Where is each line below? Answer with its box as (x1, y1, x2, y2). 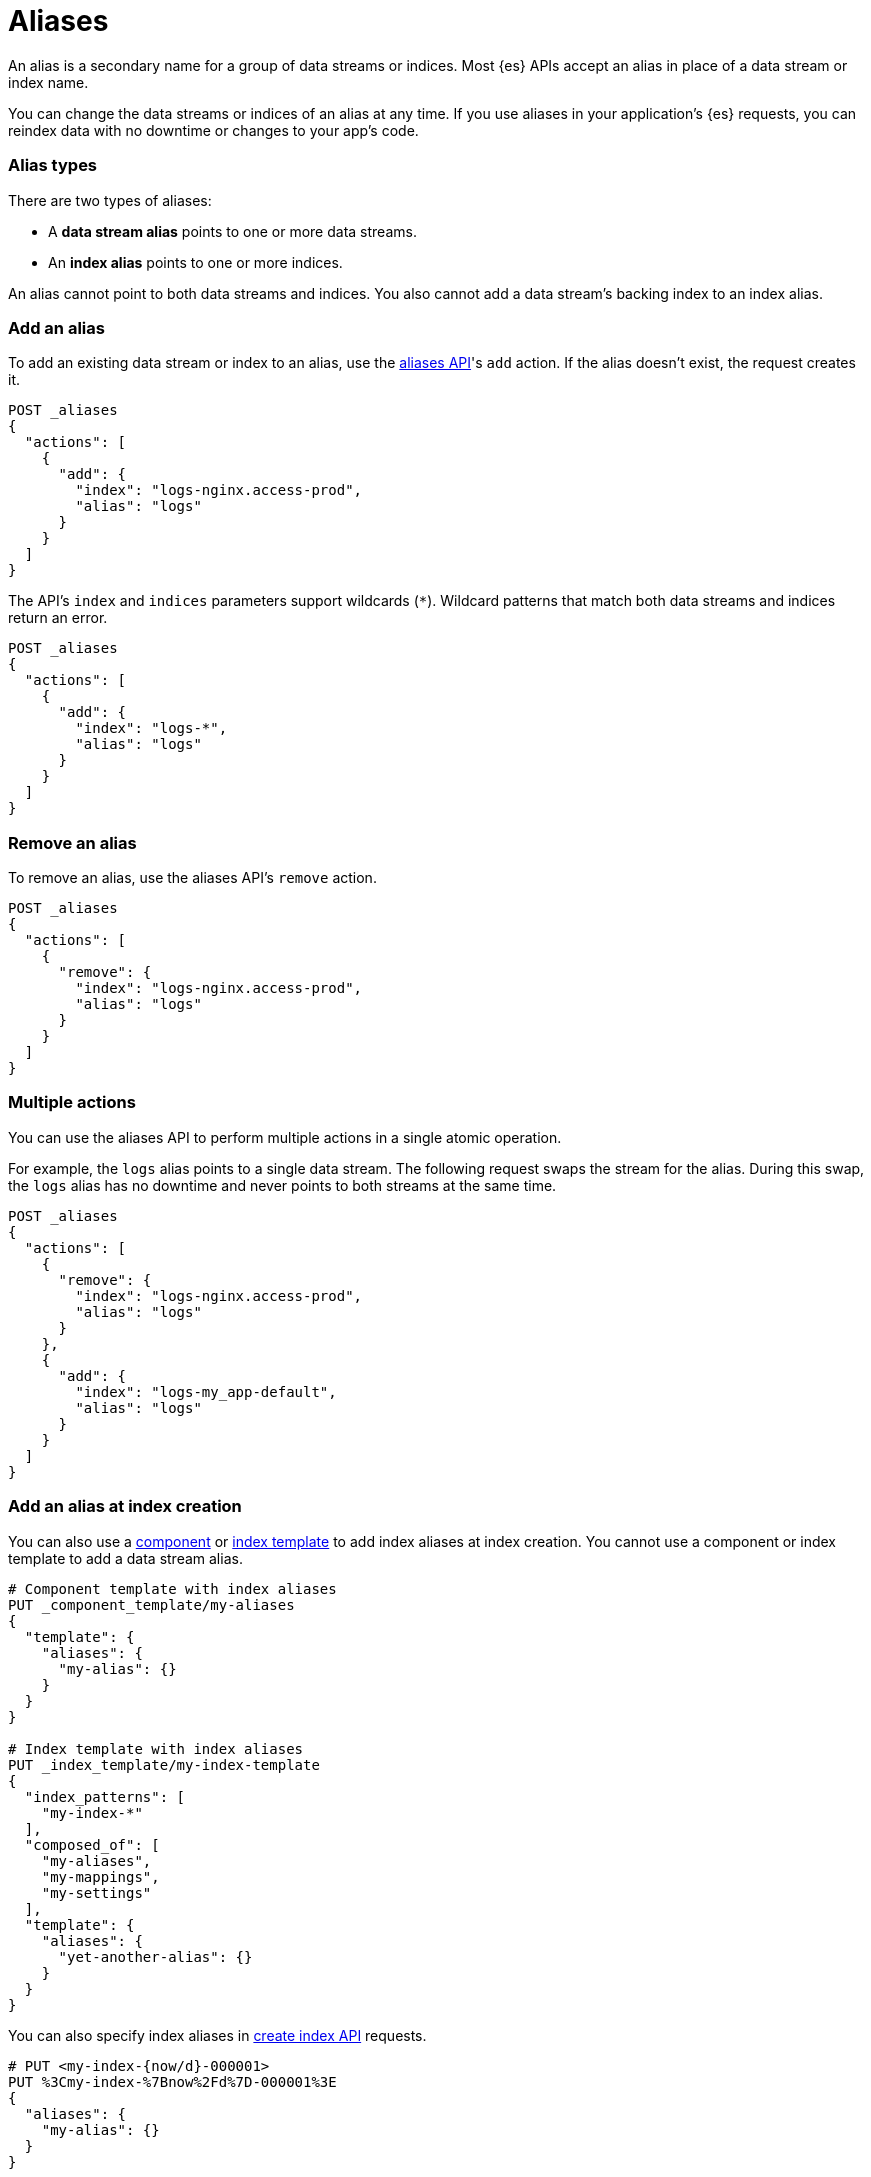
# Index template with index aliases (8, 1740, 304, 1757)
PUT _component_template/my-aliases (8, 1596, 295, 1613)
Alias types (8, 155, 98, 176)
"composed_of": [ (24, 1836, 160, 1853)
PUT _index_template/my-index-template (8, 1756, 320, 1773)
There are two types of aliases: (8, 191, 212, 209)
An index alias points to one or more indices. (48, 253, 343, 271)
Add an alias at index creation (8, 1496, 242, 1517)
